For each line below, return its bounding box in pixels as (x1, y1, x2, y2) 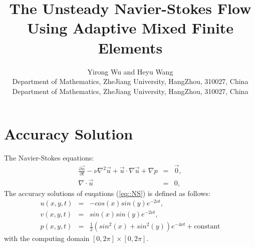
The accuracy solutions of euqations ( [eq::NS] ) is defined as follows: (4, 187, 210, 198)
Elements (98, 37, 163, 57)
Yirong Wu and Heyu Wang (87, 66, 173, 76)
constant (194, 223, 220, 230)
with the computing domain (4, 233, 90, 243)
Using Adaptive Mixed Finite (27, 17, 234, 38)
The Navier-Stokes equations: (4, 152, 94, 163)
